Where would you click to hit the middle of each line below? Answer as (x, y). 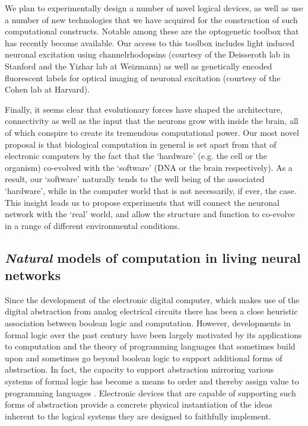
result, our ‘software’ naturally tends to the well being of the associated (135, 179)
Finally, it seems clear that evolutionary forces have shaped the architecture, (144, 109)
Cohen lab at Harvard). (47, 89)
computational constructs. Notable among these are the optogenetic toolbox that (152, 31)
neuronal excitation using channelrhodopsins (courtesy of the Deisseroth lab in (147, 54)
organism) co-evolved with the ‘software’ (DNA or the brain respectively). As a (149, 167)
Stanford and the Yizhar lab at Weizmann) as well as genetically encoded (139, 66)
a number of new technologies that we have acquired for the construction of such (151, 19)
